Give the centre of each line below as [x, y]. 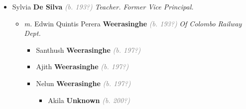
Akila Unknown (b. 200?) [89, 100]
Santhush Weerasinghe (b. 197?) [88, 50]
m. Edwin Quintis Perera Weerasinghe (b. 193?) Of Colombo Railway [133, 23]
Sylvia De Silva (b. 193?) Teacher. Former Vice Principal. [103, 6]
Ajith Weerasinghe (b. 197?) [82, 66]
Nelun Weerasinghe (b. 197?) [83, 83]
